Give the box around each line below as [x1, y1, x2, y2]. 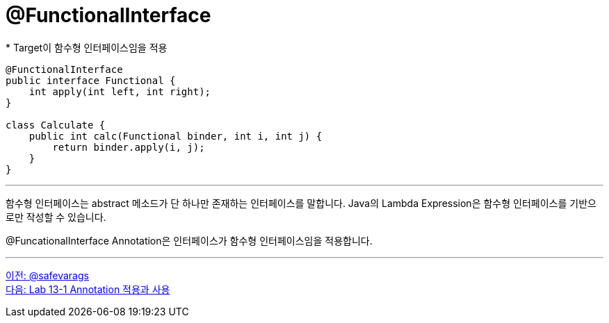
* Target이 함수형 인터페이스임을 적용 [6, 41, 168, 53]
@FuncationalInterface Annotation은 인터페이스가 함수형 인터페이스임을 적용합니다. [6, 234, 373, 247]
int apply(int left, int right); [29, 85, 211, 97]
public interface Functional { [6, 74, 176, 86]
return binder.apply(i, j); [52, 141, 205, 153]
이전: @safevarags [6, 269, 89, 281]
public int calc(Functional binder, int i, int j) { [29, 130, 323, 142]
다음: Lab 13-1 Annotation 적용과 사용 [6, 283, 170, 295]
